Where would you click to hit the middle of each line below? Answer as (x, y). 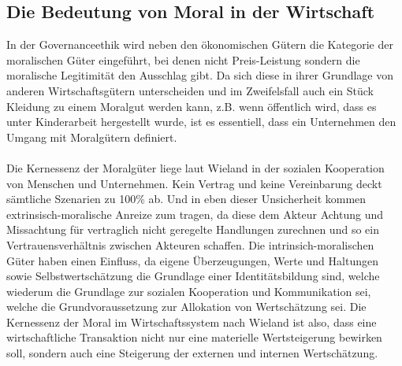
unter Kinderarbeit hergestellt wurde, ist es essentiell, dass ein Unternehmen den (201, 122)
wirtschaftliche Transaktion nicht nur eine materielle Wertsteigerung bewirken (194, 337)
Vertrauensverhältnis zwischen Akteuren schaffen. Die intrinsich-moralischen (190, 244)
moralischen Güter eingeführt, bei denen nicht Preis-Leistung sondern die (183, 59)
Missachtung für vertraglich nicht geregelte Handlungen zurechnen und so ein (193, 229)
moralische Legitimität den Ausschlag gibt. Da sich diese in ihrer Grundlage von (200, 75)
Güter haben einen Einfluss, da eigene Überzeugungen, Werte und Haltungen (192, 260)
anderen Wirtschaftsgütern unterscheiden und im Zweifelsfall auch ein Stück (190, 90)
